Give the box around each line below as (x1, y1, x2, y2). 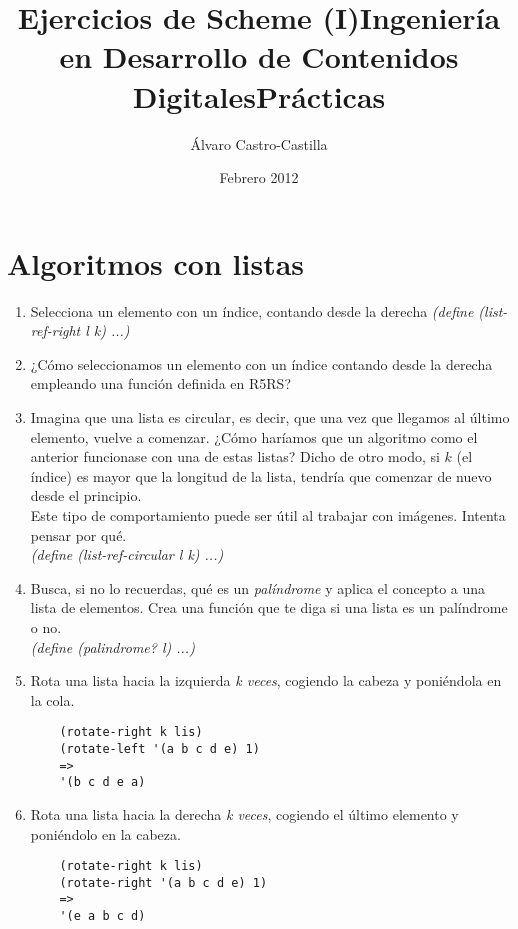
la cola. (30, 689, 75, 710)
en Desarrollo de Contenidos (59, 36, 459, 77)
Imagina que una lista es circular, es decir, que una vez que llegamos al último (30, 407, 510, 427)
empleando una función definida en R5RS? (30, 373, 291, 394)
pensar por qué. (30, 524, 127, 545)
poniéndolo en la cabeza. (30, 823, 181, 844)
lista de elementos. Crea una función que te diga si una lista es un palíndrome (30, 597, 508, 618)
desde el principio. (30, 485, 142, 506)
